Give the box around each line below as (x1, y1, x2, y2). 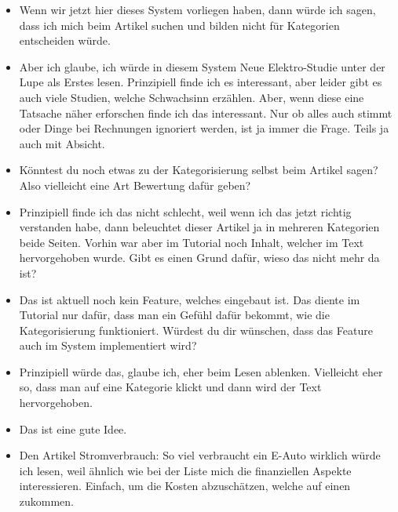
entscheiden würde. (19, 32, 111, 49)
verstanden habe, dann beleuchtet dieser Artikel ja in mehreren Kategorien (19, 219, 380, 235)
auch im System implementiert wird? (19, 337, 197, 354)
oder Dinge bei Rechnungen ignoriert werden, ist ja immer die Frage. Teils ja (19, 120, 389, 136)
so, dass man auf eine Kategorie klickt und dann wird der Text (19, 379, 322, 395)
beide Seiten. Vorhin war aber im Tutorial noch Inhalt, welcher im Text (19, 234, 364, 250)
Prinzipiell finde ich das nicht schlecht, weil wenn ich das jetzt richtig (19, 203, 352, 220)
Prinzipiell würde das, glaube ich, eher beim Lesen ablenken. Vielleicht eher (19, 363, 383, 379)
